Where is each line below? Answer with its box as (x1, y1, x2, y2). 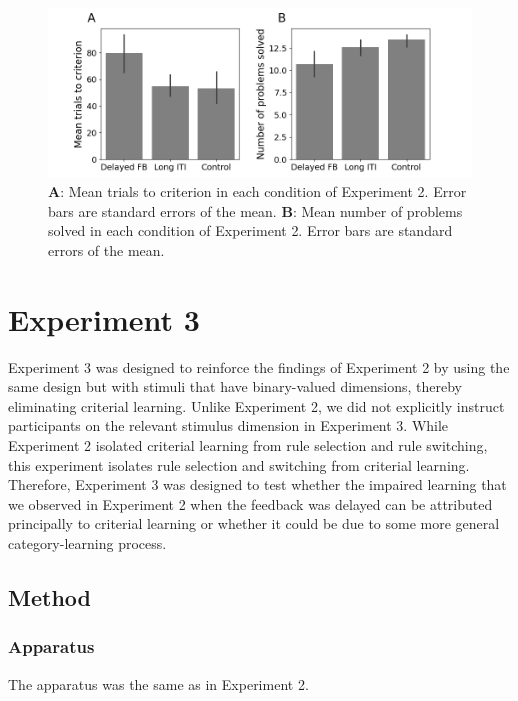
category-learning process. (8, 533, 167, 554)
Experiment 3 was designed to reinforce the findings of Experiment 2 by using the (8, 356, 510, 377)
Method (8, 582, 91, 613)
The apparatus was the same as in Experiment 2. (8, 673, 309, 694)
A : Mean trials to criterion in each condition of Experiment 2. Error (48, 181, 467, 202)
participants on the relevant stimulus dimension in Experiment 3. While (8, 415, 449, 436)
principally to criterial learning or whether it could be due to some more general (8, 513, 500, 534)
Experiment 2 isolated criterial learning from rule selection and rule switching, (8, 435, 488, 456)
